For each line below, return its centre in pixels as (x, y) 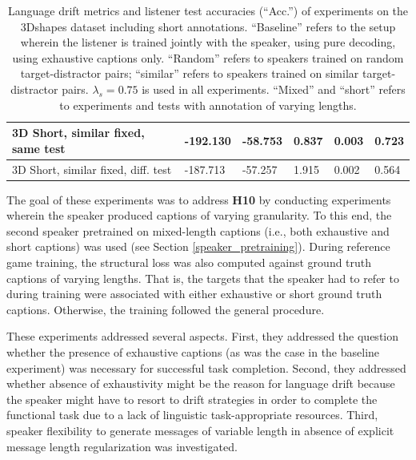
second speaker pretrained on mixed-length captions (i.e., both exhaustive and (198, 230)
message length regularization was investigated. (122, 446)
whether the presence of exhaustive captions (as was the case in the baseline (193, 352)
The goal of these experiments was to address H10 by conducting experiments (199, 199)
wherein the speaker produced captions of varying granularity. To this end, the (199, 215)
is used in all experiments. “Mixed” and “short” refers (274, 89)
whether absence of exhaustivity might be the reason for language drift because (201, 383)
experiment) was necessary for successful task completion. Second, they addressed (206, 367)
